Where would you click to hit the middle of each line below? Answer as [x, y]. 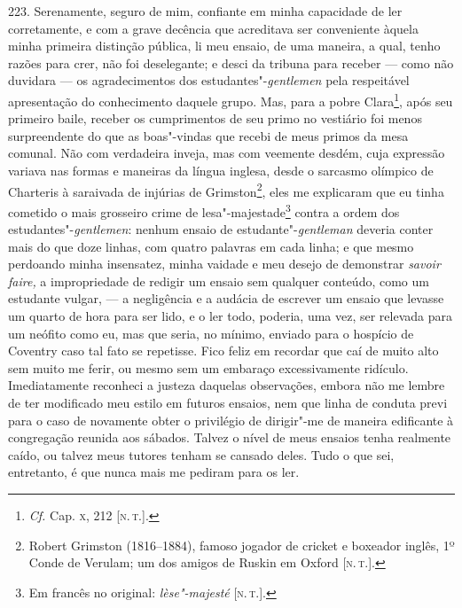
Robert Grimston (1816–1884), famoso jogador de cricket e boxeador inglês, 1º [242, 545]
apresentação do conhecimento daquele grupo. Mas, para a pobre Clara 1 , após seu [231, 99]
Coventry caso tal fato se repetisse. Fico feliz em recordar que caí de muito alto [223, 351]
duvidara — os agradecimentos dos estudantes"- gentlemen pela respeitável [209, 80]
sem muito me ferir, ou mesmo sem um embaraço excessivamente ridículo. [208, 367]
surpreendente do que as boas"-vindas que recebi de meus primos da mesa [208, 135]
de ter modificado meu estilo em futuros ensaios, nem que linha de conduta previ [228, 403]
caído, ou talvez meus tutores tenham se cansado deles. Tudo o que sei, [201, 454]
